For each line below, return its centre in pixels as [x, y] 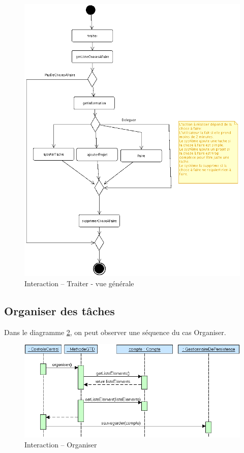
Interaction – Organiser [61, 445]
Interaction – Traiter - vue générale [79, 283]
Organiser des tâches [59, 310]
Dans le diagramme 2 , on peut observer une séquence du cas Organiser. [115, 332]
